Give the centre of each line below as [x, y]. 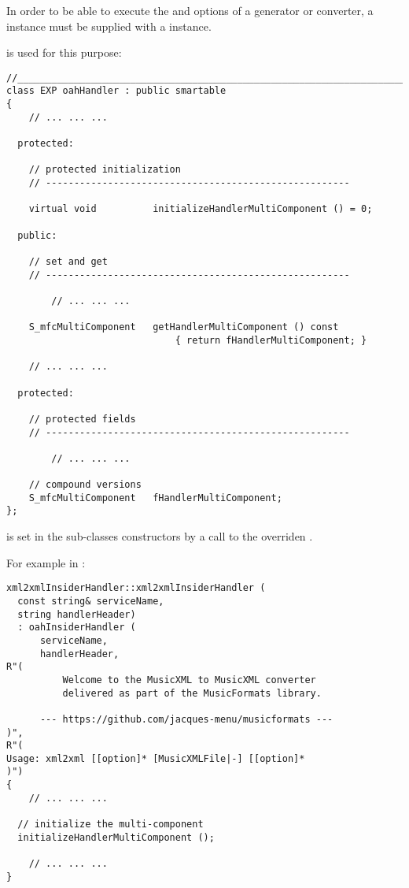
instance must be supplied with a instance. [109, 26]
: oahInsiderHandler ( [77, 628]
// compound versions [85, 485]
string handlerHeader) [77, 614]
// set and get [68, 261]
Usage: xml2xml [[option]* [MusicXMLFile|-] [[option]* [156, 758]
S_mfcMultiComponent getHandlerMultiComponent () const [184, 327]
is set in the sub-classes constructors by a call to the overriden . [160, 536]
